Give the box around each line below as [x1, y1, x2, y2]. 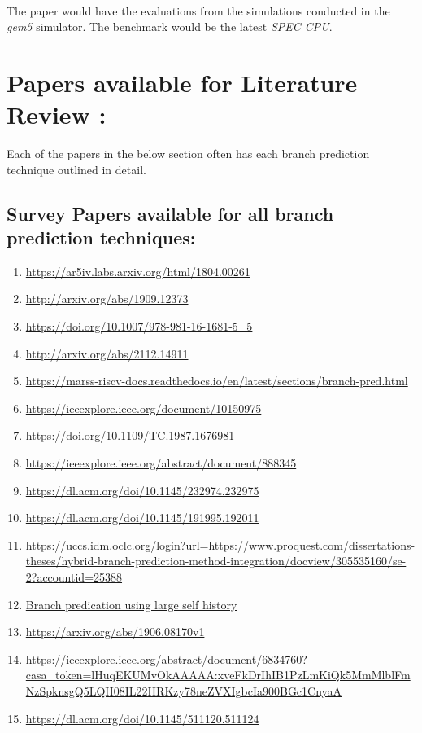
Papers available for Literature [7, 65, 358, 99]
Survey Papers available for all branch [7, 200, 334, 226]
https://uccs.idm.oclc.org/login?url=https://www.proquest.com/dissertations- [25, 536, 415, 553]
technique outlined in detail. [7, 160, 146, 178]
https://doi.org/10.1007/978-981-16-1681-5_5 [25, 318, 253, 335]
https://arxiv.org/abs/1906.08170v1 [25, 623, 205, 640]
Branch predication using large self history [25, 595, 237, 612]
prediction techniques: [7, 225, 196, 250]
